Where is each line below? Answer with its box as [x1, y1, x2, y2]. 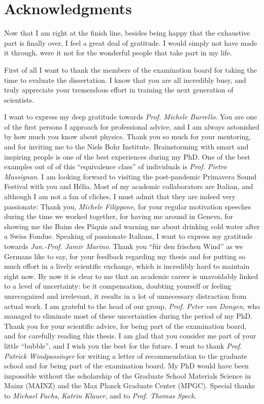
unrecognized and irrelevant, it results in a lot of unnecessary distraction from [4, 290, 247, 301]
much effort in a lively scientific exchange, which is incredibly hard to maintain [4, 261, 250, 271]
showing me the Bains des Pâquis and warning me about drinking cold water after [4, 221, 260, 231]
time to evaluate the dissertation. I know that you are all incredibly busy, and [4, 74, 246, 85]
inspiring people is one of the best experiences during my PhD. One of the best [4, 151, 250, 162]
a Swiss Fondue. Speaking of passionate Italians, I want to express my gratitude [4, 231, 253, 241]
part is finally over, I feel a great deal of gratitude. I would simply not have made [4, 37, 257, 48]
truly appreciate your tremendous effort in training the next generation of [4, 84, 234, 95]
